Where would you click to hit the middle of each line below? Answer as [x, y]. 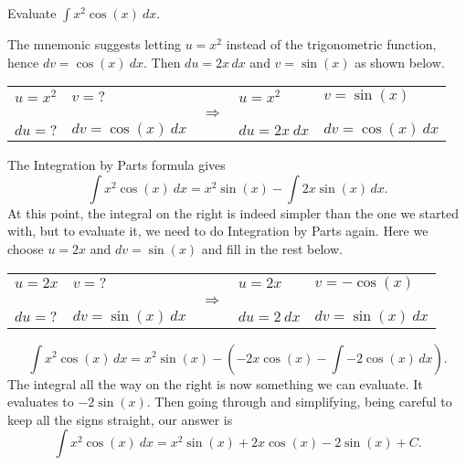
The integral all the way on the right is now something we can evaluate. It [215, 383]
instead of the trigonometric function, [331, 44]
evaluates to [41, 402]
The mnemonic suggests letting [94, 44]
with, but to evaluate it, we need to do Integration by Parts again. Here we [218, 231]
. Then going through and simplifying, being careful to [299, 402]
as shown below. [400, 62]
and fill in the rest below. [272, 248]
